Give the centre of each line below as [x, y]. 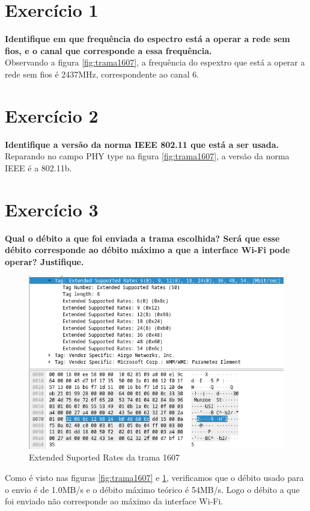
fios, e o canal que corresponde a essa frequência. [108, 50]
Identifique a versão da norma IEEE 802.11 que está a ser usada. [142, 144]
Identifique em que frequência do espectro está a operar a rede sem [147, 39]
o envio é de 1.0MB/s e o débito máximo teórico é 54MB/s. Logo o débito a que [152, 489]
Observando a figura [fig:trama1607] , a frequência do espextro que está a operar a [155, 62]
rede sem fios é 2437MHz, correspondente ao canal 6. [102, 74]
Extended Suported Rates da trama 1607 [105, 457]
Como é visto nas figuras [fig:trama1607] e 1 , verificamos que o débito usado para [154, 478]
